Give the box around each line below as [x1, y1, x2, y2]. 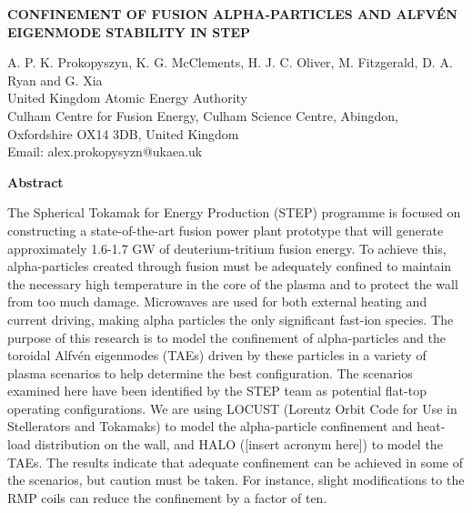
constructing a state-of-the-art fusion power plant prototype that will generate [7, 220, 444, 239]
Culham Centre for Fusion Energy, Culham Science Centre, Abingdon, [7, 106, 398, 125]
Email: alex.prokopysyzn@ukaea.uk [7, 142, 203, 161]
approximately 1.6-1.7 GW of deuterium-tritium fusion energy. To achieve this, [7, 238, 447, 257]
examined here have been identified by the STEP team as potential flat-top [7, 381, 427, 400]
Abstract [7, 172, 64, 191]
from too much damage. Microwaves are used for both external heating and [7, 292, 427, 311]
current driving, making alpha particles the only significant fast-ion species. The [7, 309, 454, 328]
